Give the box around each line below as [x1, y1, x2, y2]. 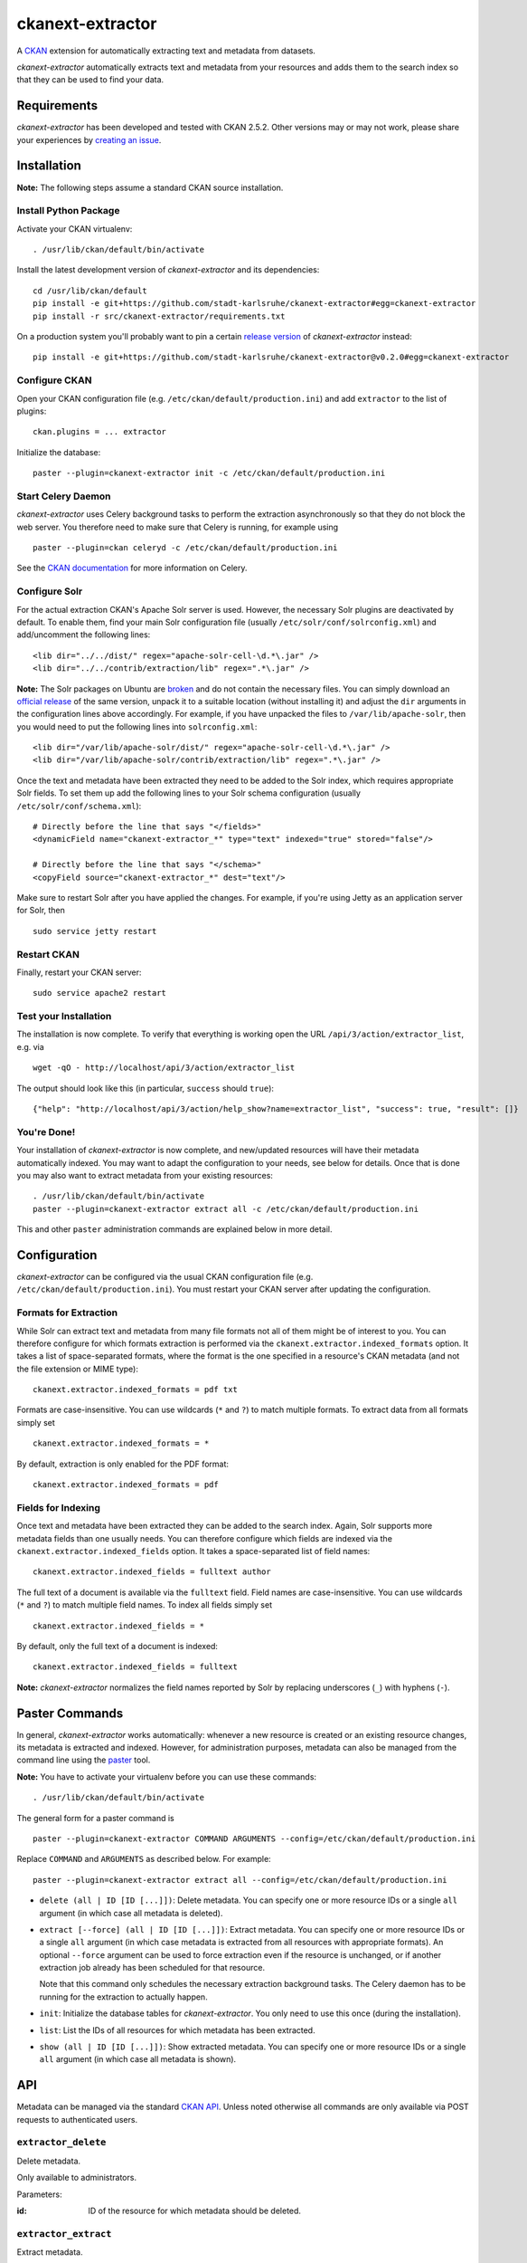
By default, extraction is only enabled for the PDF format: [16, 1458, 230, 1469]
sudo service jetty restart [33, 926, 157, 936]
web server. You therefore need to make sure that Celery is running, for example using [16, 521, 339, 532]
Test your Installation [16, 1010, 112, 1023]
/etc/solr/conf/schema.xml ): [16, 800, 142, 811]
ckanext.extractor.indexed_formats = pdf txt [33, 1385, 239, 1395]
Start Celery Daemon [16, 490, 111, 502]
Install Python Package [16, 205, 120, 217]
